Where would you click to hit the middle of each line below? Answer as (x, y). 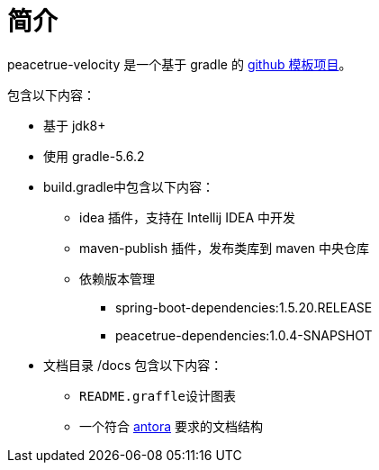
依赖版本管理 (117, 278)
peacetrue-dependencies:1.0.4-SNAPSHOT (244, 335)
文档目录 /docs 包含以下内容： (133, 365)
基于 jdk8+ (75, 125)
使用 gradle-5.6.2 (94, 156)
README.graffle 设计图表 (158, 395)
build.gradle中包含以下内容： (129, 186)
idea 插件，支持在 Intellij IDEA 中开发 (188, 217)
